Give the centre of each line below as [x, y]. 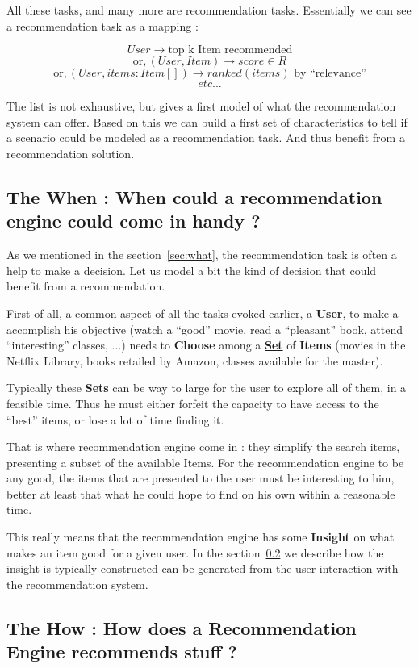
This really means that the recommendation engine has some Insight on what [201, 537]
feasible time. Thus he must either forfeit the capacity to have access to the [193, 403]
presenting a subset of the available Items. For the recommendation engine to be [205, 462]
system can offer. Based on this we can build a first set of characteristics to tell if [207, 121]
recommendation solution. [71, 153]
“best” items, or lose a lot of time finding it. [115, 419]
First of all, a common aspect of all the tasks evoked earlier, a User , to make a [203, 313]
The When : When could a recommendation [194, 196]
